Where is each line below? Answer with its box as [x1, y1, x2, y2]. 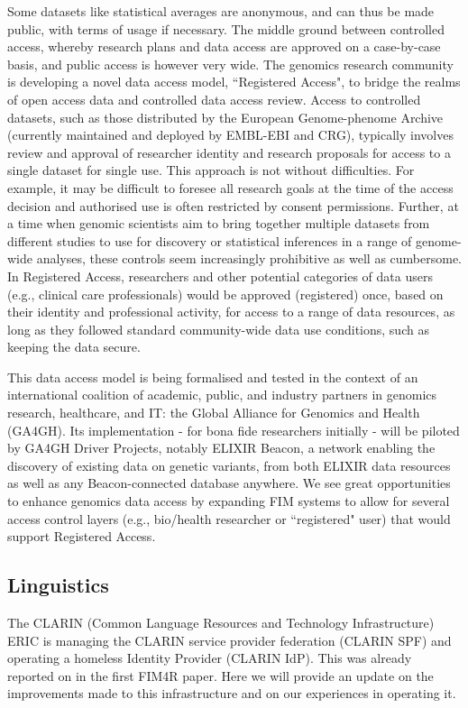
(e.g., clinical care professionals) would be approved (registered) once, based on [7, 284, 444, 303]
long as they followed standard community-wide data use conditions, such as [7, 319, 429, 338]
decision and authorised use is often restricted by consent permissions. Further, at [7, 196, 459, 215]
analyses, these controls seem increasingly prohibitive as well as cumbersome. [36, 249, 462, 268]
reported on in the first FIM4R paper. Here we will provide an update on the [7, 666, 434, 685]
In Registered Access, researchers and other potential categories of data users [7, 266, 433, 285]
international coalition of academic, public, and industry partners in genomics [7, 385, 437, 404]
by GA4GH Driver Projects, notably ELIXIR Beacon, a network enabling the [7, 438, 436, 457]
